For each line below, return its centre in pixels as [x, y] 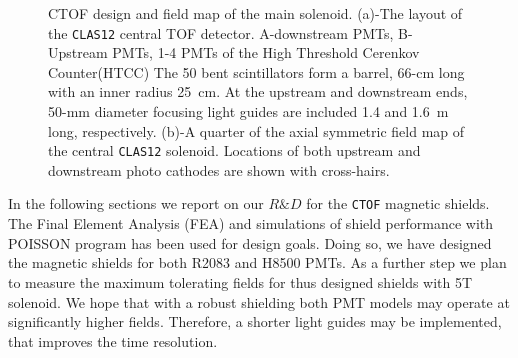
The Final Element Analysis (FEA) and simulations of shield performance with [251, 223]
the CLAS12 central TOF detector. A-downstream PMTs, [221, 32]
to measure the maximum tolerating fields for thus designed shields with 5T [240, 281]
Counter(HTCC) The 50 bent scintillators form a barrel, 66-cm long [256, 71]
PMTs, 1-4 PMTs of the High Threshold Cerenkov [266, 52]
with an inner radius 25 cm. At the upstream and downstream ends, [258, 91]
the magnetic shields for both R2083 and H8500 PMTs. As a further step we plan [257, 262]
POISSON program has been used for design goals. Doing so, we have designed [250, 242]
